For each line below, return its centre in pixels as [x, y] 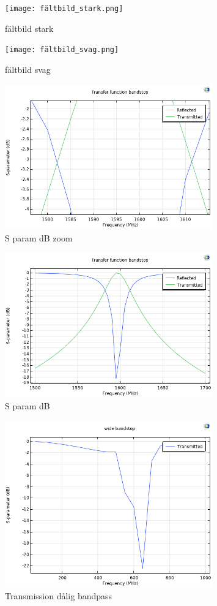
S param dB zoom [39, 237]
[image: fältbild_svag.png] [62, 50]
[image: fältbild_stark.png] [64, 9]
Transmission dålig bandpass [59, 596]
